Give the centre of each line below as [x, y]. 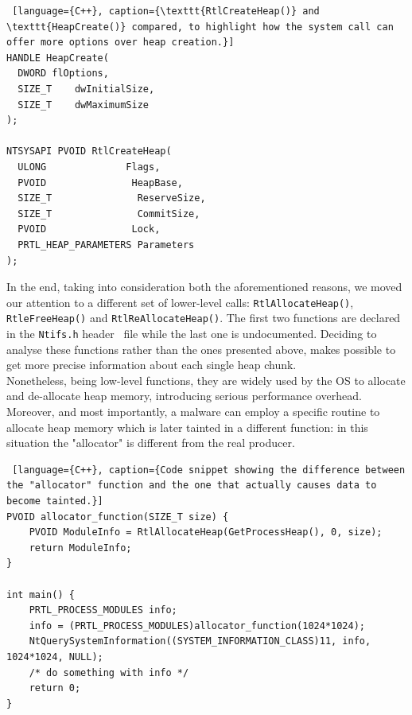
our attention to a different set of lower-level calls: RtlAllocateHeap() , [180, 302]
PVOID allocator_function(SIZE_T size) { [118, 517]
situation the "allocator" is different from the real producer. [151, 443]
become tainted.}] [55, 501]
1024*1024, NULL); [55, 657]
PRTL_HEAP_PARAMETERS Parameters [106, 245]
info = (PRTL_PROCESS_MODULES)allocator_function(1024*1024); [197, 626]
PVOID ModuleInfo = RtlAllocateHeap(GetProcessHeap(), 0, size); [206, 532]
